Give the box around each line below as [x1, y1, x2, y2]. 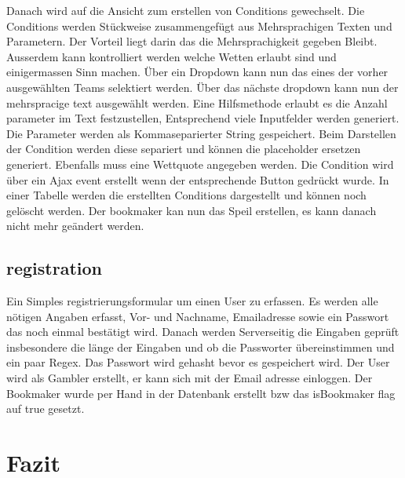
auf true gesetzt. [6, 400, 85, 417]
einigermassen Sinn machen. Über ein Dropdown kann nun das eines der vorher [6, 64, 389, 80]
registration [6, 256, 102, 280]
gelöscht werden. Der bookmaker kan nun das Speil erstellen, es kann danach [6, 202, 377, 218]
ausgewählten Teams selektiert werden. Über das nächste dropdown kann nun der [6, 78, 399, 95]
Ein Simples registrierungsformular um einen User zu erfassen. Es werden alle [6, 293, 378, 309]
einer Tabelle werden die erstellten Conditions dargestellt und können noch [6, 187, 367, 203]
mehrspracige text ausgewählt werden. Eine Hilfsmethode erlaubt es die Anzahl [6, 94, 388, 111]
